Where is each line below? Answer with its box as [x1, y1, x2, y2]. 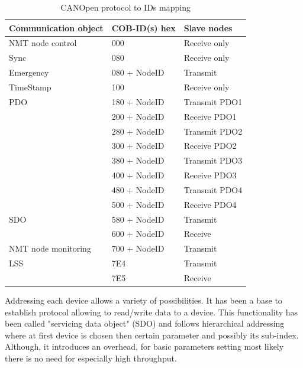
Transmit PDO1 [183, 95, 243, 108]
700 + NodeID [111, 242, 165, 255]
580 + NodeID [111, 213, 165, 225]
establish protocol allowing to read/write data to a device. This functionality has [5, 305, 298, 318]
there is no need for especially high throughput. [5, 352, 177, 364]
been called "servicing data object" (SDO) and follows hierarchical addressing [5, 317, 285, 330]
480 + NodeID [111, 183, 165, 196]
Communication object [9, 21, 104, 34]
